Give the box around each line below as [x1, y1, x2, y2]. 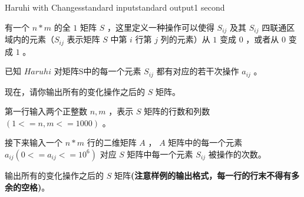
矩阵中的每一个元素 [168, 136, 243, 149]
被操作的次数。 [208, 147, 266, 160]
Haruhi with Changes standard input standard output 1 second [5, 1, 225, 13]
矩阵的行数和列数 [144, 105, 210, 117]
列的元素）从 [160, 33, 210, 45]
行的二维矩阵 [87, 136, 137, 149]
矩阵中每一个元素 [127, 147, 193, 160]
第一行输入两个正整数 [5, 105, 87, 117]
